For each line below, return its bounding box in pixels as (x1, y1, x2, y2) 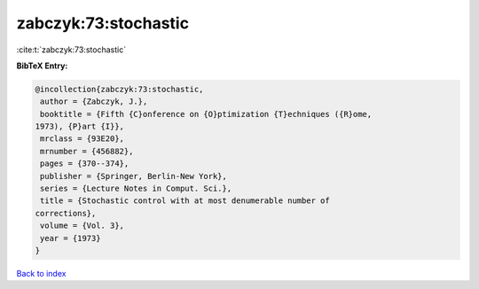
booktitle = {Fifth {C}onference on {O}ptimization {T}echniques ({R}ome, (40, 109, 373, 119)
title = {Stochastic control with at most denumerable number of (40, 196, 330, 206)
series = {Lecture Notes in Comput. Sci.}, (40, 184, 232, 194)
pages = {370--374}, (40, 159, 130, 168)
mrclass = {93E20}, (40, 134, 124, 144)
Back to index (16, 268, 67, 278)
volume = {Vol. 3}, (40, 221, 124, 230)
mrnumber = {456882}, (40, 146, 134, 156)
